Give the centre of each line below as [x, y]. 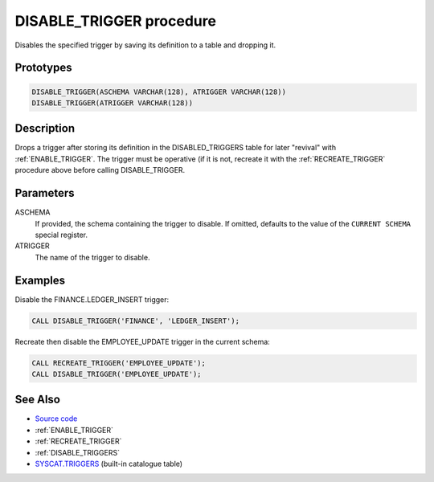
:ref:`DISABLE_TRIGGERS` [78, 452]
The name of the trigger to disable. [92, 257]
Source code [56, 419]
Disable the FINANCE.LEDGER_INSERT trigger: [92, 299]
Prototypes [43, 68]
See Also [37, 400]
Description [45, 129]
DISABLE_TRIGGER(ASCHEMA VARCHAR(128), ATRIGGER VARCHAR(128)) [159, 92]
